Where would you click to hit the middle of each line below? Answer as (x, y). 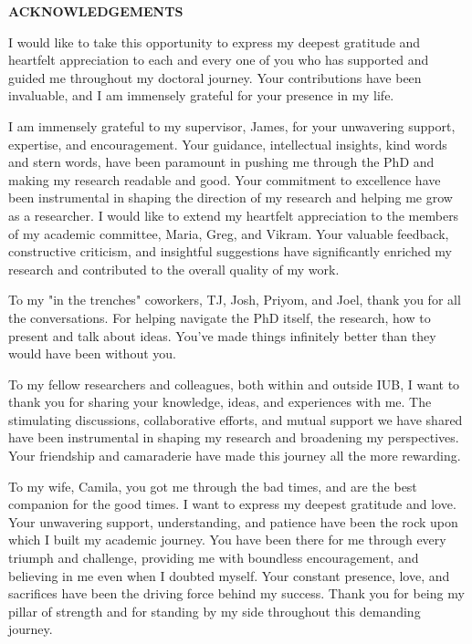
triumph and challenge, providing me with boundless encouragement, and (214, 558)
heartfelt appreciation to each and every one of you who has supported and (219, 60)
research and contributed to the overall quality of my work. (174, 269)
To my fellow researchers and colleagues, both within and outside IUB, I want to (234, 384)
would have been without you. (92, 353)
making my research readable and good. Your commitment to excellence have (225, 179)
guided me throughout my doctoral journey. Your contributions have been (215, 77)
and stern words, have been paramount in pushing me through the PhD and (221, 162)
